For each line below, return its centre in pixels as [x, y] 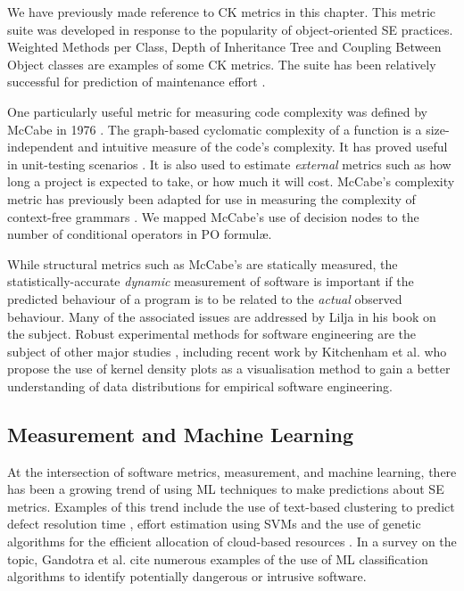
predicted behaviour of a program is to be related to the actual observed [205, 298]
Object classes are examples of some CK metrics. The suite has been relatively [222, 64]
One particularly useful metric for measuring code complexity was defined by [217, 111]
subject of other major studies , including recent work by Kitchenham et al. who [227, 351]
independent [41, 147]
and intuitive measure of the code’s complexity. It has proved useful [263, 147]
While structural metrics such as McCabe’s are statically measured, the [203, 263]
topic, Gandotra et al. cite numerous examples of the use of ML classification [218, 558]
